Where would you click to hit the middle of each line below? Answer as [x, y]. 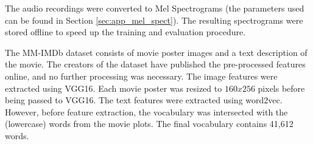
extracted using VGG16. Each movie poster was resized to [114, 88]
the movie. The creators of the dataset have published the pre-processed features [155, 64]
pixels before [281, 88]
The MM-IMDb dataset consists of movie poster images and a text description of [156, 52]
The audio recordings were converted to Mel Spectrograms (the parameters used [155, 8]
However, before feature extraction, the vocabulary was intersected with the [146, 111]
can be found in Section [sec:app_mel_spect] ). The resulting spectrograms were [154, 20]
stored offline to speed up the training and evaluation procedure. [125, 32]
